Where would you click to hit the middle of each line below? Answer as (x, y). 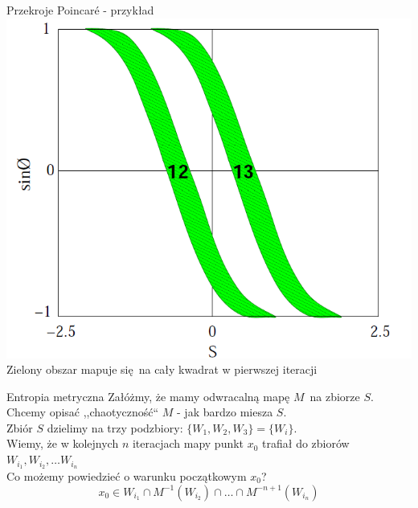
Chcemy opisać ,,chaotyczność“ (83, 412)
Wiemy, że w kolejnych (63, 443)
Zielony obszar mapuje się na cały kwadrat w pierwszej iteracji (162, 369)
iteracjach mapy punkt (188, 443)
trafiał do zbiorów (306, 443)
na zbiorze (335, 396)
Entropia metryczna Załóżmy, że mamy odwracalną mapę (148, 396)
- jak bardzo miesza (225, 412)
